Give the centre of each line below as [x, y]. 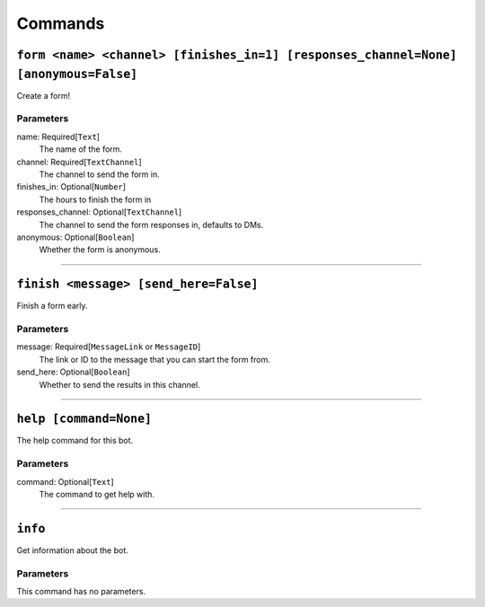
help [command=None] [84, 419]
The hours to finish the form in [95, 199]
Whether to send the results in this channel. [120, 384]
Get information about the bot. [73, 550]
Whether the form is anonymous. [100, 250]
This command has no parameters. [81, 592]
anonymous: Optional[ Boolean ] [75, 237]
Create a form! [44, 95]
